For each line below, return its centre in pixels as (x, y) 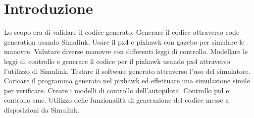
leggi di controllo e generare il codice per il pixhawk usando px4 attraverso (117, 61)
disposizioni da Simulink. (42, 109)
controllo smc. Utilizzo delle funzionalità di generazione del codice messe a (117, 100)
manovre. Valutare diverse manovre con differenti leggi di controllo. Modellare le (126, 51)
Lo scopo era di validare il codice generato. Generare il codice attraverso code (122, 32)
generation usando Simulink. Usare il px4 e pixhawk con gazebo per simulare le (124, 41)
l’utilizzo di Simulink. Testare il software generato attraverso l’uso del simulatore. (127, 71)
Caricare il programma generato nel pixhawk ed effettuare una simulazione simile (127, 81)
